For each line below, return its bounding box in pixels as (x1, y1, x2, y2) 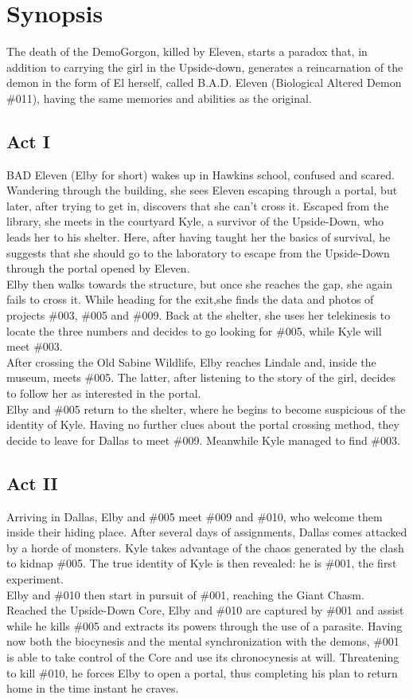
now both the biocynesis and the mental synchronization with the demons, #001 (6, 633, 399, 650)
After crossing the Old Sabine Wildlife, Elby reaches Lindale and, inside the (6, 353, 376, 370)
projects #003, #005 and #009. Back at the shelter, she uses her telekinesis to (6, 307, 391, 324)
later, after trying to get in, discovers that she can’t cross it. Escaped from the (6, 197, 389, 214)
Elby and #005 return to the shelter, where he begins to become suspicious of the (6, 400, 406, 417)
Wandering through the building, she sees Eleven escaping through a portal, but (6, 182, 398, 198)
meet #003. (6, 338, 63, 355)
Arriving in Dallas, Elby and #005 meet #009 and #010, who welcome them (6, 508, 383, 524)
